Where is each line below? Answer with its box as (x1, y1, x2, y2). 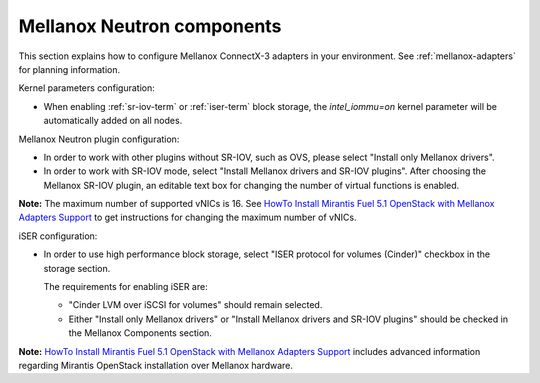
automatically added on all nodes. (43, 115, 183, 127)
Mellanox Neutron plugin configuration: (18, 133, 180, 145)
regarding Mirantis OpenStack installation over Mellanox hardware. (18, 359, 294, 371)
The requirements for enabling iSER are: (43, 281, 209, 293)
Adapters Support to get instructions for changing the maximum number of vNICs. (18, 211, 357, 224)
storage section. (43, 262, 111, 274)
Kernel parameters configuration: (18, 82, 155, 94)
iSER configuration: (18, 230, 98, 242)
